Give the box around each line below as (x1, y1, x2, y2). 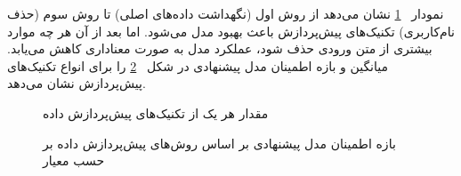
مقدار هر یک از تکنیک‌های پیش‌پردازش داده (43, 103, 269, 122)
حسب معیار (43, 151, 105, 170)
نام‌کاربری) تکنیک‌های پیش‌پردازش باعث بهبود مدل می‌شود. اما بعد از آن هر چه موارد (7, 21, 455, 40)
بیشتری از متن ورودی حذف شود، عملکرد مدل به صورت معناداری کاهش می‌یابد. (7, 39, 433, 58)
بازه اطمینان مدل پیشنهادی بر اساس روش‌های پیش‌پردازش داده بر (43, 133, 396, 152)
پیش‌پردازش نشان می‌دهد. (7, 74, 146, 92)
